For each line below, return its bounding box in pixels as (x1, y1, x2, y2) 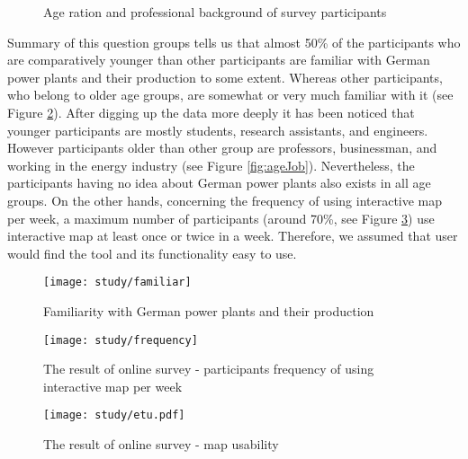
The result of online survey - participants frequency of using (43, 359, 374, 378)
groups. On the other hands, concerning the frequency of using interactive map (7, 190, 443, 209)
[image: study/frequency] (43, 333, 198, 347)
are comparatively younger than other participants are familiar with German (7, 50, 430, 69)
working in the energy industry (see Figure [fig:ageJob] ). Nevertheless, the (7, 155, 415, 174)
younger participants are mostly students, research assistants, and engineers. (7, 120, 428, 139)
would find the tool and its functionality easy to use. (7, 243, 297, 262)
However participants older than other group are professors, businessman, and (7, 138, 437, 157)
